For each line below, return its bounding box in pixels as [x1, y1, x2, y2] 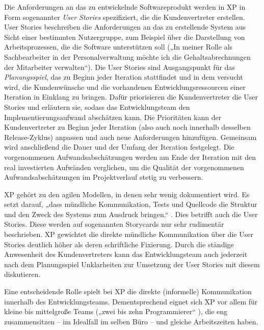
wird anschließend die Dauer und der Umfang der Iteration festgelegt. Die [4, 142, 234, 152]
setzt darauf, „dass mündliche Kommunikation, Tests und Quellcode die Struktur [4, 199, 257, 209]
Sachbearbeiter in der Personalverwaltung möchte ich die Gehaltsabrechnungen [4, 51, 251, 62]
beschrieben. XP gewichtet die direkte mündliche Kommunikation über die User [4, 229, 253, 240]
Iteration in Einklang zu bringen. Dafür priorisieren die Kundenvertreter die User [4, 91, 258, 102]
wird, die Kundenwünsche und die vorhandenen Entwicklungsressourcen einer [4, 81, 246, 92]
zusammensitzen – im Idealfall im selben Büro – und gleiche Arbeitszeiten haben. [4, 316, 258, 326]
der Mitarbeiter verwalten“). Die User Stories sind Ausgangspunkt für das [4, 61, 235, 72]
